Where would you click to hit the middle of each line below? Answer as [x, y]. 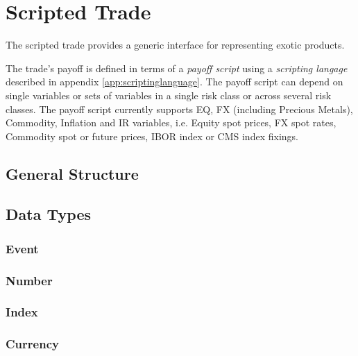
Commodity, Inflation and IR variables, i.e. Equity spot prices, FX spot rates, [171, 122]
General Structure [72, 173]
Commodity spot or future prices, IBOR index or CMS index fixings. [152, 136]
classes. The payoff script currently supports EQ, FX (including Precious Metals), [179, 109]
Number [29, 280]
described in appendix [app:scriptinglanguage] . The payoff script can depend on [174, 82]
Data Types [48, 214]
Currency [32, 344]
